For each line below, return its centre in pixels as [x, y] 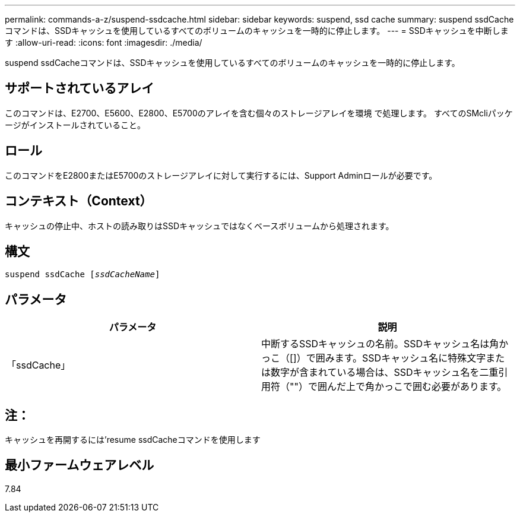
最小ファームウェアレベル [80, 465]
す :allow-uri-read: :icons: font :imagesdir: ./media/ [104, 42]
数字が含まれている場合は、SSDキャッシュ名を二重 [385, 372]
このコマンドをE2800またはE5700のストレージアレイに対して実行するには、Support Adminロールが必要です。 [221, 175]
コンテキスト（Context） [79, 201]
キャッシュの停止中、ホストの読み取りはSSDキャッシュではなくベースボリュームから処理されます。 [199, 226]
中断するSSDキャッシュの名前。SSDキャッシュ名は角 [380, 344]
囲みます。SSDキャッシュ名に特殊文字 [401, 358]
